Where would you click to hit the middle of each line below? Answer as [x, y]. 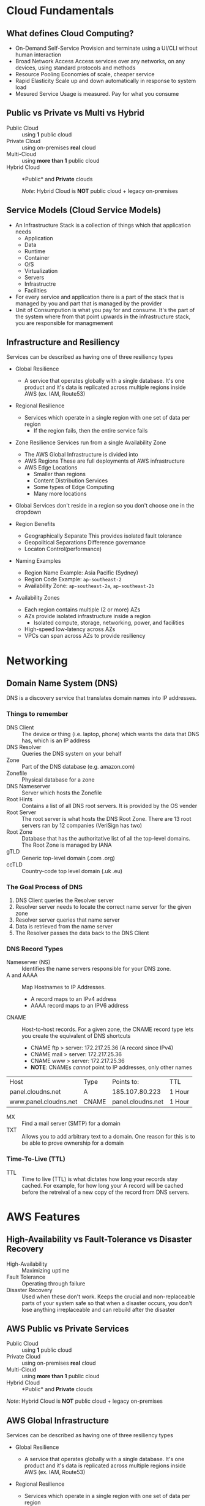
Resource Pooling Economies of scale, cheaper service [85, 74]
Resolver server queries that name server [68, 920]
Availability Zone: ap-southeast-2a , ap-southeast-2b [89, 586]
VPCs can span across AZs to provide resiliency [85, 636]
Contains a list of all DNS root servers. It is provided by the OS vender [110, 806]
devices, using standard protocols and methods [75, 68]
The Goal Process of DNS [44, 887]
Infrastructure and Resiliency [63, 343]
